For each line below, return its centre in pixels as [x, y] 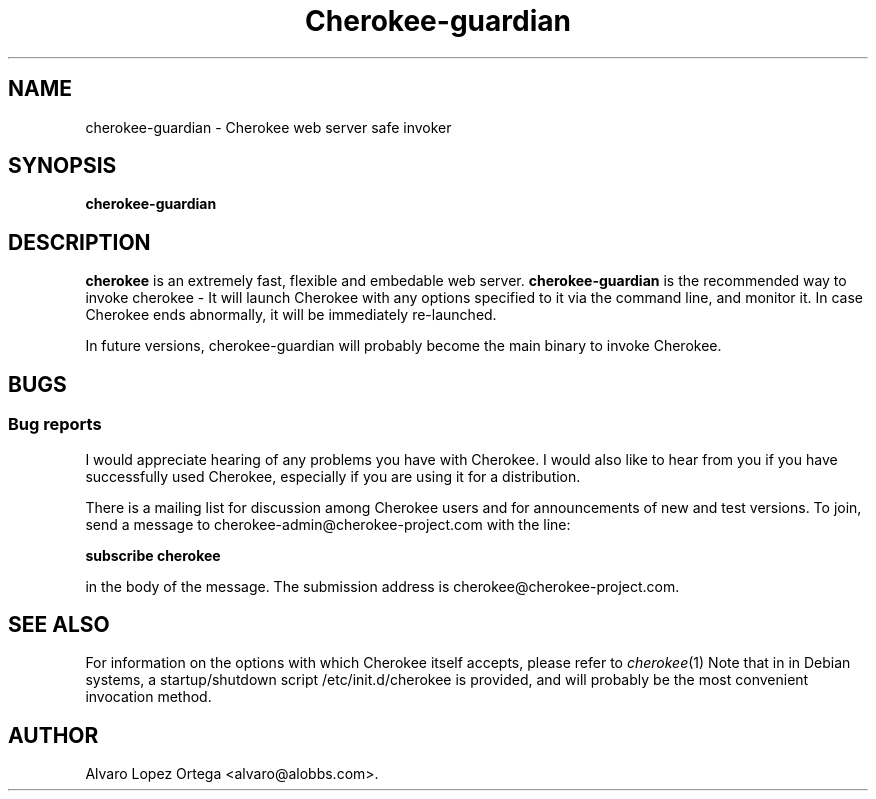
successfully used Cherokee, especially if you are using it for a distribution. [333, 476]
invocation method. [148, 697]
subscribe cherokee [153, 555]
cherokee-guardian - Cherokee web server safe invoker [268, 127]
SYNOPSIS [62, 166]
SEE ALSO [59, 624]
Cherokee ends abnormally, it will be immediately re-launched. [291, 315]
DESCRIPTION [79, 242]
